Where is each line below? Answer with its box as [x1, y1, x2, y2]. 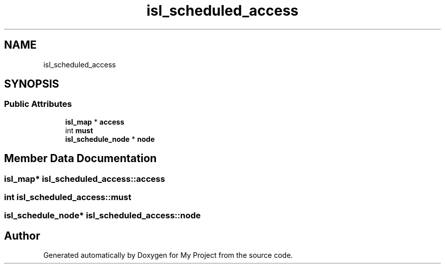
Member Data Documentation [4, 152, 157, 165]
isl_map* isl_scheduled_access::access [4, 173, 165, 184]
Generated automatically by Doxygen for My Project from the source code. [43, 251, 293, 260]
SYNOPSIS [4, 78, 59, 91]
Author [4, 229, 40, 242]
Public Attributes [4, 99, 72, 109]
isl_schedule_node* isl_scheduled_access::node [4, 210, 201, 221]
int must [65, 126, 93, 135]
